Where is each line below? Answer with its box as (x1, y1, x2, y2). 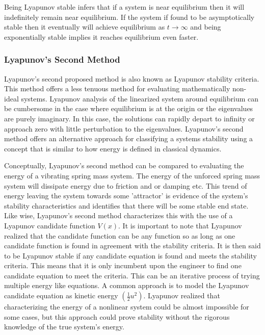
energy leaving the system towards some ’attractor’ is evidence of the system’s (4, 190, 248, 201)
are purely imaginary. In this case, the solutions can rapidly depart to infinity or (4, 113, 255, 123)
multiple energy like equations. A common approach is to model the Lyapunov (4, 280, 249, 291)
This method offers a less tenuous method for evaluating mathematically (4, 83, 230, 94)
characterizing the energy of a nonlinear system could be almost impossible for (4, 301, 249, 312)
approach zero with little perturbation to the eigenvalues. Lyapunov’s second (4, 123, 244, 134)
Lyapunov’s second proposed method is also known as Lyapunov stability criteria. (4, 73, 259, 84)
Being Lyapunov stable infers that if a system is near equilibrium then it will (4, 2, 245, 12)
